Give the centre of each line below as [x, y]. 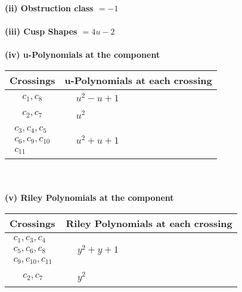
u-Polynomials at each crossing [138, 80]
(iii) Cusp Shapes [41, 31]
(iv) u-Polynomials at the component [83, 55]
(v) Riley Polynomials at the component [89, 198]
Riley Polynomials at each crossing [149, 223]
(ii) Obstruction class [49, 8]
